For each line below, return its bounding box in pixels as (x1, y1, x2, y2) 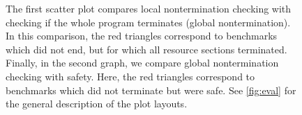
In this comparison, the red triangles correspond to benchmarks (6, 28, 278, 43)
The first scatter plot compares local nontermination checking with (6, 1, 292, 15)
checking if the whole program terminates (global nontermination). (6, 15, 291, 29)
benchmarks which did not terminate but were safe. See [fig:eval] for (6, 82, 296, 97)
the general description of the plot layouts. (6, 96, 188, 111)
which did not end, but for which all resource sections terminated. (6, 42, 287, 56)
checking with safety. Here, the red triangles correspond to (6, 69, 255, 83)
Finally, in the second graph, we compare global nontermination (6, 55, 279, 70)
